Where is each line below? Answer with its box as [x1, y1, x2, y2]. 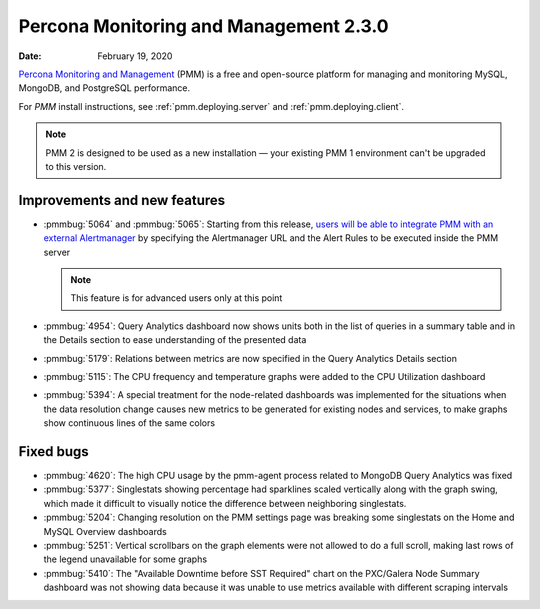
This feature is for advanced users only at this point [70, 292, 283, 304]
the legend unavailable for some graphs [43, 553, 208, 565]
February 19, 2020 [97, 50, 173, 62]
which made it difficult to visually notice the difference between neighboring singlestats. [43, 497, 407, 509]
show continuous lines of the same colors [43, 417, 215, 429]
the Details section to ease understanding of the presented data [43, 334, 307, 346]
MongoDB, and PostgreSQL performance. [18, 82, 191, 94]
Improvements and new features [18, 191, 226, 209]
